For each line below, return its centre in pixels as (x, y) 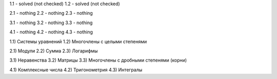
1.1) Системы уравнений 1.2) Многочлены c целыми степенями (78, 42)
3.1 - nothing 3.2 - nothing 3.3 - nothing (51, 23)
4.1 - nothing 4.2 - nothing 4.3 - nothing (51, 32)
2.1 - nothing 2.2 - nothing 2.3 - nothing (51, 13)
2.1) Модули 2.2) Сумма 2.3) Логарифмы (54, 51)
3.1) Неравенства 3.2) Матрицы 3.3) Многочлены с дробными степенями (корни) (98, 60)
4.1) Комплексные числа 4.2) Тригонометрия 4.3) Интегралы (76, 70)
